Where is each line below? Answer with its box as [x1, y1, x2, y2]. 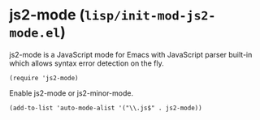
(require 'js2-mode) [9, 74, 80, 82]
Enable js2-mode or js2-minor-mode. [9, 88, 133, 98]
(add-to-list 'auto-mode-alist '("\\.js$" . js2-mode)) [9, 104, 202, 112]
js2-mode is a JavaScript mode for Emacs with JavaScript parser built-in [9, 49, 253, 59]
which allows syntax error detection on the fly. [9, 58, 165, 68]
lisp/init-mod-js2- [84, 8, 216, 24]
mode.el [9, 26, 61, 41]
